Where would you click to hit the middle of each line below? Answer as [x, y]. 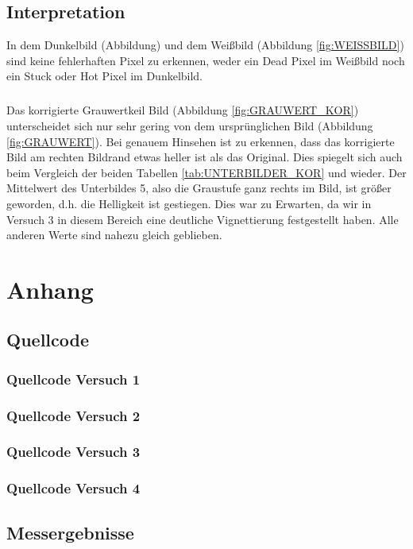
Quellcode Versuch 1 [73, 379]
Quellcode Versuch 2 [73, 415]
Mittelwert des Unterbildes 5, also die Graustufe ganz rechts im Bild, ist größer [199, 188]
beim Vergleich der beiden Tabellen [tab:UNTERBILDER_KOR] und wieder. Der [206, 172]
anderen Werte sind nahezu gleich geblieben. [114, 235]
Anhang [50, 289]
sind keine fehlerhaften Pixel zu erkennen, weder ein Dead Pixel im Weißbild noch [206, 60]
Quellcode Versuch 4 [73, 488]
